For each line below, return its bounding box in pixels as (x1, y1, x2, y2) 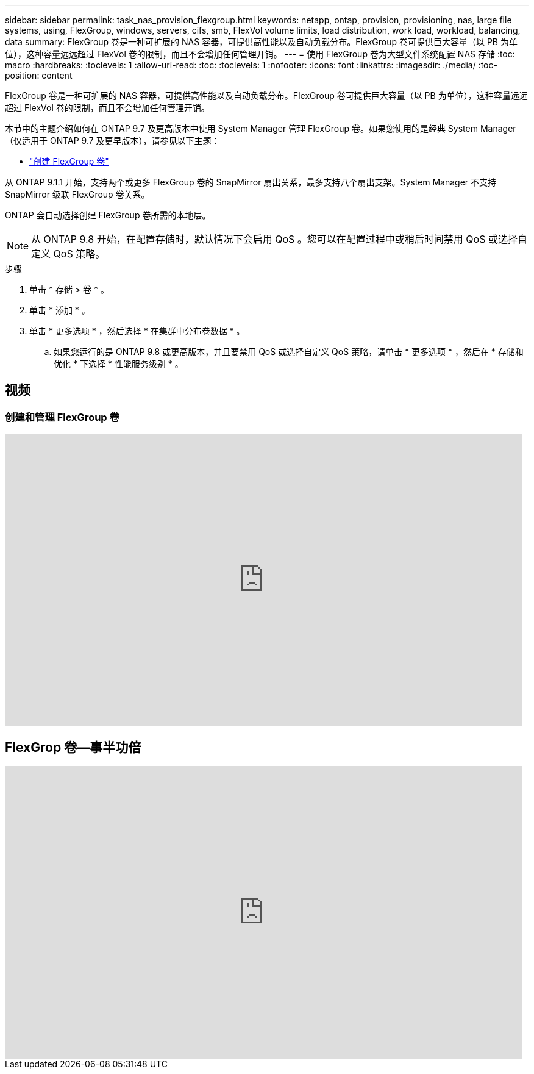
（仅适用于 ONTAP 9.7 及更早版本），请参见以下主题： (5, 135, 220, 146)
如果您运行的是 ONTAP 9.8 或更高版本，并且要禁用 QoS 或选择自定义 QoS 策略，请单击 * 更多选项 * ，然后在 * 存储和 (54, 346, 524, 357)
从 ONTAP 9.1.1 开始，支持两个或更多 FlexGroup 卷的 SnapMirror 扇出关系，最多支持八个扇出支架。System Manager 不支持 (5, 177, 497, 187)
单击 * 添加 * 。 (29, 305, 90, 315)
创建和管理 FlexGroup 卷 (5, 410, 119, 423)
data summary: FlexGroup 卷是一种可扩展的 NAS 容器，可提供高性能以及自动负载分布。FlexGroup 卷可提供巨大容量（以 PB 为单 (5, 37, 518, 47)
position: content (5, 70, 73, 81)
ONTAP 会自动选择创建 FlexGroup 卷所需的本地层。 (5, 210, 211, 220)
